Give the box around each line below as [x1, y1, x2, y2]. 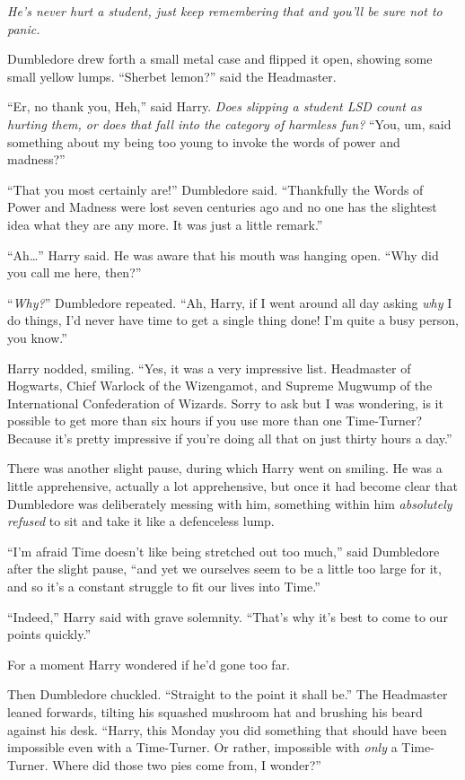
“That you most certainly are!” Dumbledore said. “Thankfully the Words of [7, 180, 424, 198]
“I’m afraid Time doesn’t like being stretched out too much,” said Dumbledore [7, 541, 440, 560]
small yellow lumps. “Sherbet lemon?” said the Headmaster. [7, 66, 337, 85]
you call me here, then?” [7, 263, 142, 282]
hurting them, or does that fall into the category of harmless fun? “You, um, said [7, 114, 452, 133]
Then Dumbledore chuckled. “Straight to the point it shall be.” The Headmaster [7, 685, 448, 704]
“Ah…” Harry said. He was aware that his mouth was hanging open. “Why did [7, 245, 439, 264]
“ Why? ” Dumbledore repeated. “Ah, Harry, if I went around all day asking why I [7, 293, 452, 311]
